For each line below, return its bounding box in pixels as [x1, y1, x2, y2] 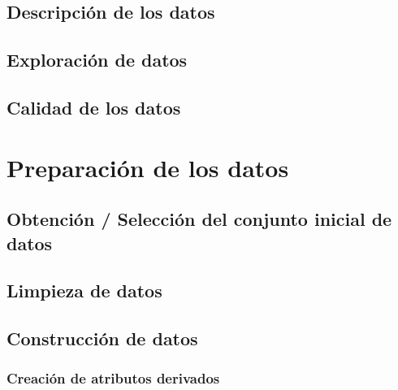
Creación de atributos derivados [6, 368, 220, 388]
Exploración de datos [6, 47, 188, 72]
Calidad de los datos [6, 94, 181, 119]
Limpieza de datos [6, 278, 162, 303]
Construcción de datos [6, 326, 198, 351]
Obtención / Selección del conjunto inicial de [6, 206, 392, 232]
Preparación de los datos [6, 150, 289, 184]
